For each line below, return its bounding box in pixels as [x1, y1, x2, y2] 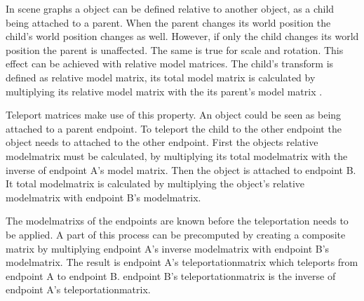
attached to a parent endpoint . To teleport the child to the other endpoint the [6, 121, 342, 135]
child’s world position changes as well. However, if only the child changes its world [6, 29, 359, 44]
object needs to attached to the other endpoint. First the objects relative [6, 135, 318, 149]
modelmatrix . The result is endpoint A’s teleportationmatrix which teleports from [6, 255, 358, 269]
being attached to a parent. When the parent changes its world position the [6, 15, 331, 29]
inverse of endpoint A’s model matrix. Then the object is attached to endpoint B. [6, 162, 356, 177]
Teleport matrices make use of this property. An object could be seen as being [6, 107, 342, 122]
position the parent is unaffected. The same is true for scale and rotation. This [6, 42, 344, 57]
